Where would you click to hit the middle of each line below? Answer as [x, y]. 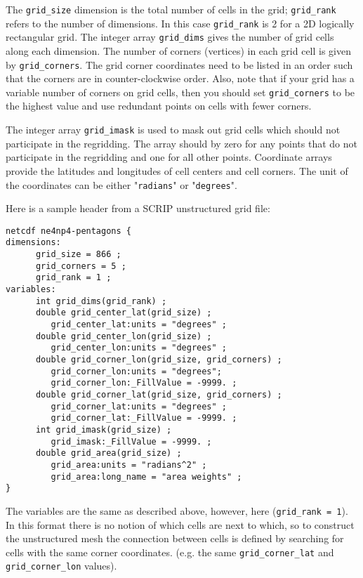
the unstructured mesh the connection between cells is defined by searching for [175, 538]
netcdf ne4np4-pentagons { [68, 231]
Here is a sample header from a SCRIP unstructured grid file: [138, 208]
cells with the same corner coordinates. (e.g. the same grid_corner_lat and [170, 552]
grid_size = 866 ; [78, 255]
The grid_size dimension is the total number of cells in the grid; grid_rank [171, 9]
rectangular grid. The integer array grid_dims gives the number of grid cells [170, 37]
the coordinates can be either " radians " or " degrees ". [121, 184]
